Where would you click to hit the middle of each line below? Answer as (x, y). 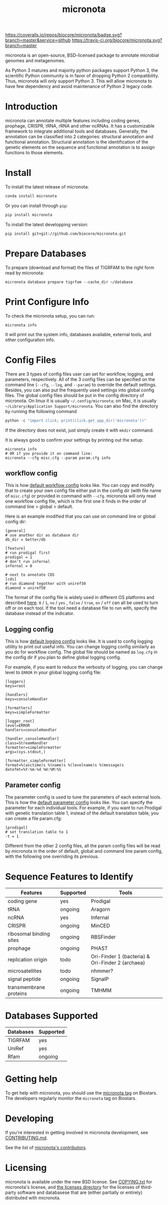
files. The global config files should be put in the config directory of (74, 395)
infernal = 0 (19, 566)
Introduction (31, 107)
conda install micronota (31, 196)
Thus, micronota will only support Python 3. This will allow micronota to (79, 81)
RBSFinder (103, 937)
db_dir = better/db (25, 540)
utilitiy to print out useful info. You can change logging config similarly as (80, 647)
